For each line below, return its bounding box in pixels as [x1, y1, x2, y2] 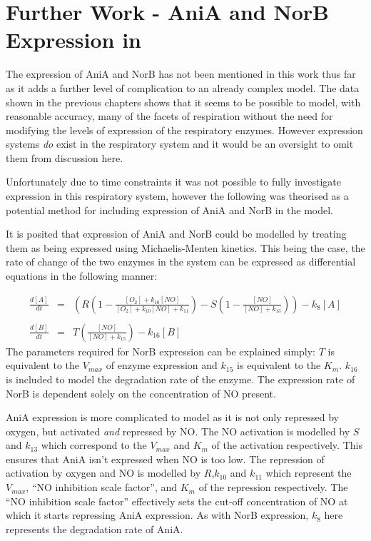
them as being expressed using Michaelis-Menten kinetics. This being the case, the [6, 240, 365, 255]
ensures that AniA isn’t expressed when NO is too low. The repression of [6, 451, 325, 466]
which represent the [265, 465, 352, 480]
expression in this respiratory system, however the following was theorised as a [6, 188, 349, 203]
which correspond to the [41, 438, 147, 452]
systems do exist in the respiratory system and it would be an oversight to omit [6, 136, 354, 151]
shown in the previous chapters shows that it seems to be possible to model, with [6, 94, 361, 109]
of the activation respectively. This [211, 438, 362, 452]
